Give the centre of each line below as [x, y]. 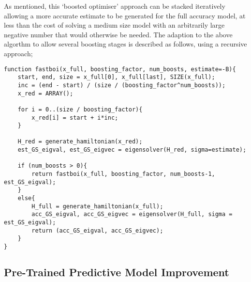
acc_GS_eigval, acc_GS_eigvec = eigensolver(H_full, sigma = [132, 214]
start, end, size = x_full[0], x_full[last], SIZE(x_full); [116, 77]
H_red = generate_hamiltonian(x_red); [80, 142]
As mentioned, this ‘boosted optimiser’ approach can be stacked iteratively [115, 6]
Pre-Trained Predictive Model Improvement [117, 272]
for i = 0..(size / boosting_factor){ [80, 109]
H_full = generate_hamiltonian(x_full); [97, 206]
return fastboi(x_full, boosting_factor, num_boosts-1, [123, 174]
